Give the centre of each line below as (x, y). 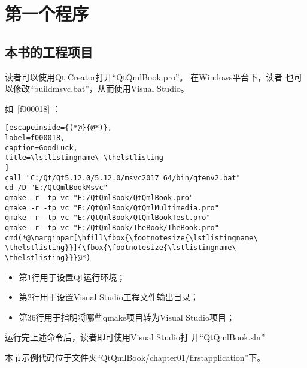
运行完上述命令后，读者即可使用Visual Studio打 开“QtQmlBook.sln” (135, 337)
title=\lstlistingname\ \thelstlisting (84, 158)
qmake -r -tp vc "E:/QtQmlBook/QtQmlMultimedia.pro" (112, 208)
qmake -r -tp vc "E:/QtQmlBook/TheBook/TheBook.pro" (112, 227)
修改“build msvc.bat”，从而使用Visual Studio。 (101, 88)
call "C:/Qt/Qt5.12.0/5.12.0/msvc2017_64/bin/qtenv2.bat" (123, 178)
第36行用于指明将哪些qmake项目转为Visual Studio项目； (127, 317)
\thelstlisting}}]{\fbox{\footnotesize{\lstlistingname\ (121, 248)
